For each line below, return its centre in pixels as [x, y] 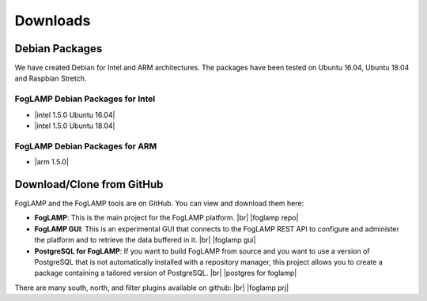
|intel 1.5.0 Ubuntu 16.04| [75, 115]
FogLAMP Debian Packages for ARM [86, 146]
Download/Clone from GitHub [89, 184]
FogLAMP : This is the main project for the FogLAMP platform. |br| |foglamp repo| [166, 218]
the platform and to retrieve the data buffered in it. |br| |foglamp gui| [145, 240]
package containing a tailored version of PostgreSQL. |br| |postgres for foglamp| [166, 273]
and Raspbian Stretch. [51, 78]
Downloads [53, 21]
